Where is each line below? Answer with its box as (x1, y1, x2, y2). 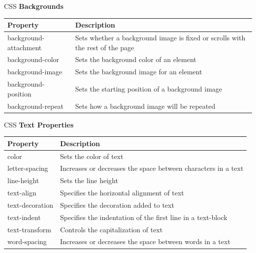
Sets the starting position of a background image (75, 83, 223, 94)
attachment (7, 42, 42, 52)
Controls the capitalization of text (60, 224, 163, 234)
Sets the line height (60, 175, 118, 186)
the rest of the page (75, 42, 134, 52)
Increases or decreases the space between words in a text (60, 236, 230, 247)
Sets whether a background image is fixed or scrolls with (75, 32, 246, 42)
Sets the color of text (60, 151, 124, 161)
